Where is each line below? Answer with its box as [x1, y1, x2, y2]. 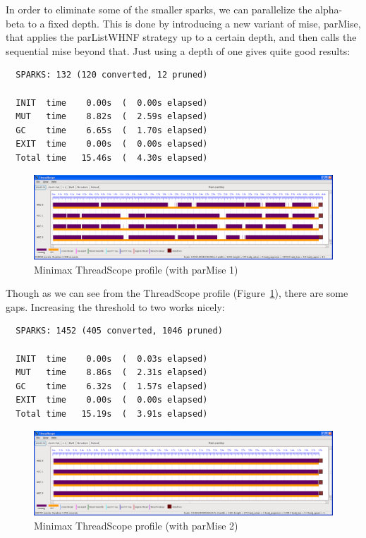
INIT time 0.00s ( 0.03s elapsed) [16, 353, 208, 364]
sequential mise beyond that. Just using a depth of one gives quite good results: [6, 43, 350, 58]
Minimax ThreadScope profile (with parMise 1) [34, 262, 238, 276]
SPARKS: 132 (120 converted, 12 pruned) [16, 70, 208, 80]
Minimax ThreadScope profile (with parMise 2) [34, 518, 238, 532]
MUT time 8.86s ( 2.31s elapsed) [16, 367, 208, 378]
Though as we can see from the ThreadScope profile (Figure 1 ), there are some [6, 286, 348, 300]
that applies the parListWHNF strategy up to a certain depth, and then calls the [6, 30, 357, 44]
